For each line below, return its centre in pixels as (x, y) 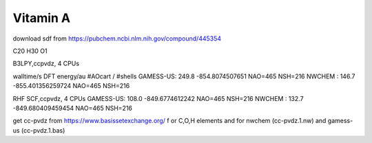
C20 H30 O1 (30, 51)
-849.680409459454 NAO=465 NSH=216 (73, 108)
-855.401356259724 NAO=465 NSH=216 (71, 86)
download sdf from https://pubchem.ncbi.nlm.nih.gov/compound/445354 (117, 38)
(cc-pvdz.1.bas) (43, 130)
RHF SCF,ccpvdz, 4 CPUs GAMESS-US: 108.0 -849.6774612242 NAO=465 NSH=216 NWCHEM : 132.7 (158, 98)
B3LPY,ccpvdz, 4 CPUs (46, 64)
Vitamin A (42, 18)
